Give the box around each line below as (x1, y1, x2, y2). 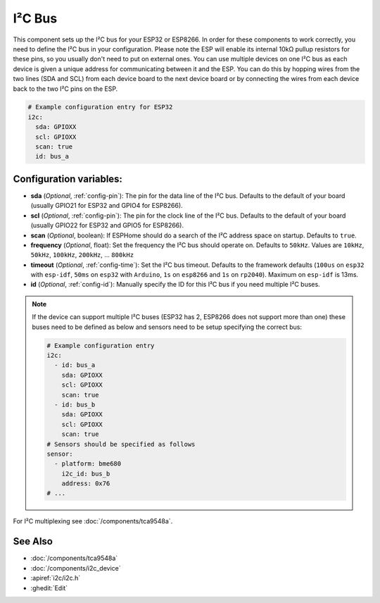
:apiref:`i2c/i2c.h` (30, 574, 81, 583)
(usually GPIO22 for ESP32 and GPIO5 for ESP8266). (30, 221, 184, 230)
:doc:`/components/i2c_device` (30, 564, 121, 572)
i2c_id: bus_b (61, 469, 110, 478)
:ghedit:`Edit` (30, 583, 68, 592)
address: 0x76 (61, 480, 110, 487)
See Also (13, 535, 53, 547)
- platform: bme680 (53, 460, 122, 468)
